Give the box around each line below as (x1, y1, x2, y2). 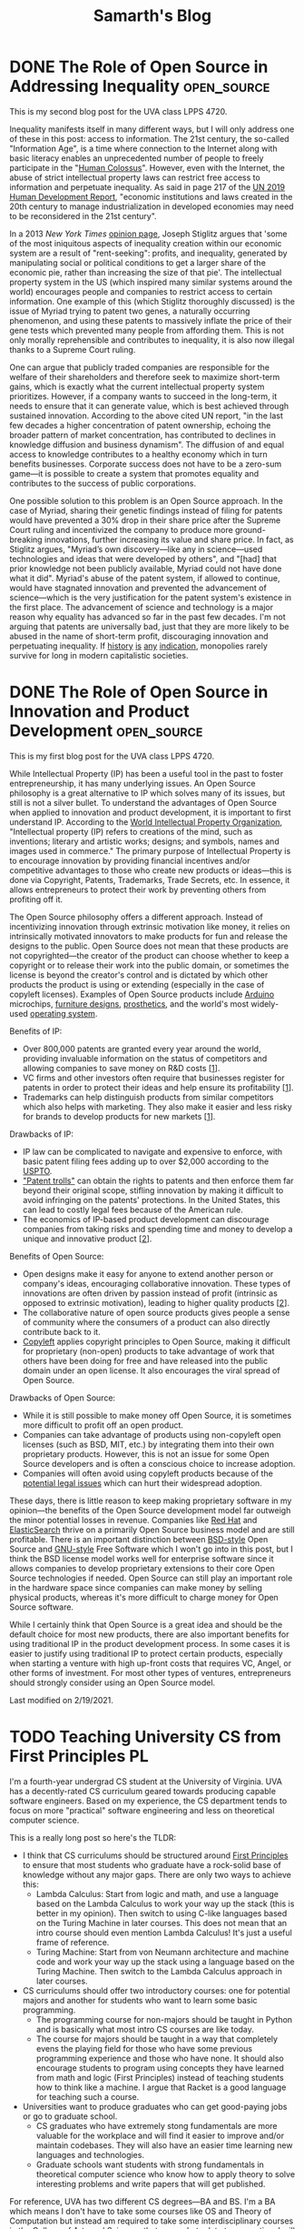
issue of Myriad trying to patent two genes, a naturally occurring (9, 306, 250, 316)
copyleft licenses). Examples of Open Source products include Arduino (9, 989, 275, 999)
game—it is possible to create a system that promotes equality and (9, 467, 260, 478)
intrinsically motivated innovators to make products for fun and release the (9, 930, 289, 941)
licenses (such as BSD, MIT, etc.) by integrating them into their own (22, 1439, 275, 1450)
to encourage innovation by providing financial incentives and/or (9, 855, 250, 866)
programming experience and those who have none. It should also (35, 2053, 284, 2063)
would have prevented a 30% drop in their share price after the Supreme (9, 515, 281, 526)
